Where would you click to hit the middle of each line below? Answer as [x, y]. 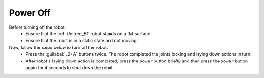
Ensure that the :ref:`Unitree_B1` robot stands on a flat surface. [88, 33]
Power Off [30, 13]
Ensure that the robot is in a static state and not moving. [82, 41]
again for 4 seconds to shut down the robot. [70, 67]
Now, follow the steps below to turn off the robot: [58, 47]
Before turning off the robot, [37, 27]
